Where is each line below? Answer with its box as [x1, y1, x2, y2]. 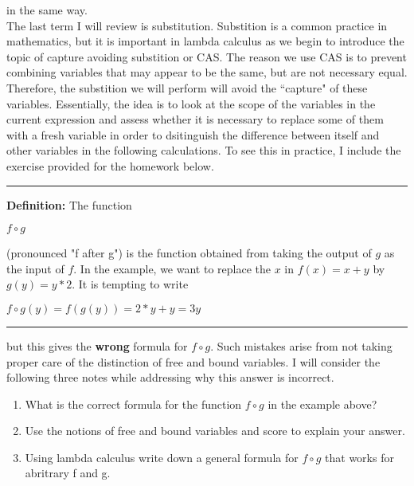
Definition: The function [6, 196, 132, 213]
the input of [6, 260, 64, 276]
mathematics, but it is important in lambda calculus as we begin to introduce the [6, 33, 404, 49]
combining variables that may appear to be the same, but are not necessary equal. [6, 64, 408, 80]
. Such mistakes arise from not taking [210, 337, 393, 354]
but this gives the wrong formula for [6, 337, 188, 354]
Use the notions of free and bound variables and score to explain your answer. [25, 422, 405, 439]
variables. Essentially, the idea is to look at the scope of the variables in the [6, 95, 376, 112]
